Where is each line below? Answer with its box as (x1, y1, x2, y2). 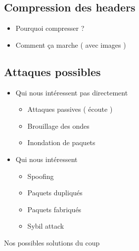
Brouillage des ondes (27, 120, 90, 131)
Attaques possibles (4, 64, 101, 79)
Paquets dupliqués (27, 187, 83, 198)
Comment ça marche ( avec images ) (15, 39, 126, 50)
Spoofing (27, 170, 54, 181)
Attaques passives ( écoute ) (27, 104, 113, 114)
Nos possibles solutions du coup (4, 237, 100, 248)
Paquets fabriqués (27, 204, 82, 214)
